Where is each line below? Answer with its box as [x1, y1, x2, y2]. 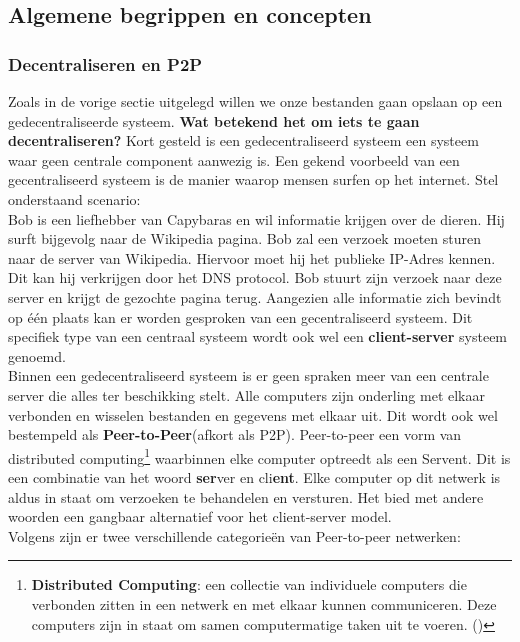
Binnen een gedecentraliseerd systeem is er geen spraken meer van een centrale [8, 365, 489, 386]
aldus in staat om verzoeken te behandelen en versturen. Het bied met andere [8, 486, 484, 507]
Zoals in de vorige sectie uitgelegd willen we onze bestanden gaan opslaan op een [8, 91, 503, 111]
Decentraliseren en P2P [8, 51, 203, 76]
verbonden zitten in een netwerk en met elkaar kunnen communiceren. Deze [31, 593, 497, 614]
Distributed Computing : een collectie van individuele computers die [31, 574, 467, 595]
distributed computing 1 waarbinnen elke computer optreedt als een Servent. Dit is [8, 444, 511, 468]
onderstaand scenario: [8, 188, 141, 209]
